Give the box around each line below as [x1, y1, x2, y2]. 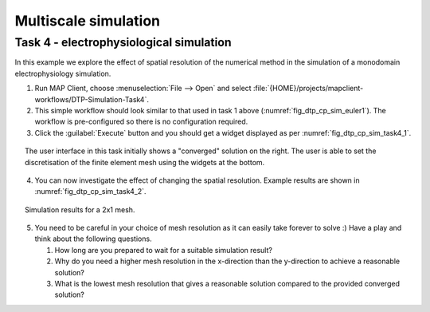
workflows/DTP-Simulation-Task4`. [34, 94, 149, 104]
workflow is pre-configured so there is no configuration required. [34, 117, 248, 127]
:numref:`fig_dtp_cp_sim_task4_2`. [34, 187, 147, 196]
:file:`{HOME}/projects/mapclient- [252, 84, 364, 93]
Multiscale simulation [14, 12, 161, 30]
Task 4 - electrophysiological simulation [14, 35, 233, 49]
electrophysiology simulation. [14, 69, 111, 78]
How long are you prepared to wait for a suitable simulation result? [54, 245, 272, 255]
